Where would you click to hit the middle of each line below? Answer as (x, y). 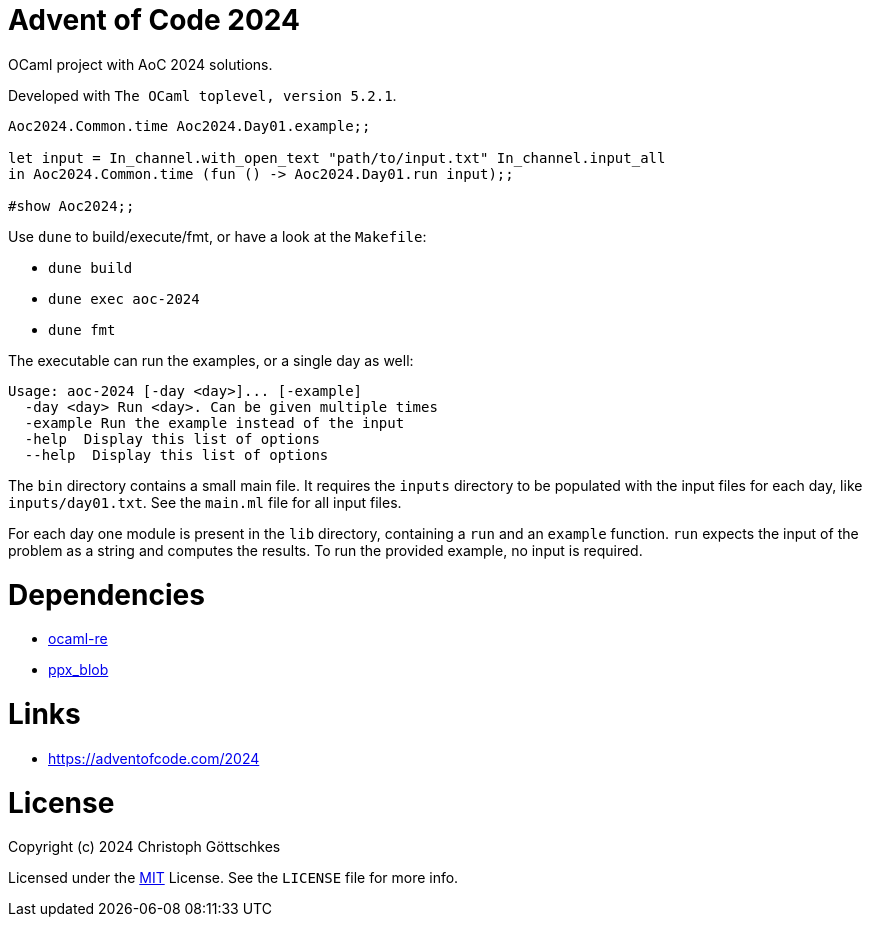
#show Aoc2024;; (71, 205)
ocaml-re (78, 639)
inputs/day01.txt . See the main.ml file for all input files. (205, 502)
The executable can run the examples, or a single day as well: (211, 360)
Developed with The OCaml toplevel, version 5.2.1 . (202, 95)
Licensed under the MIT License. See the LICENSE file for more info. (233, 878)
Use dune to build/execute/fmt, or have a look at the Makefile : (217, 236)
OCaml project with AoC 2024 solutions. (140, 64)
